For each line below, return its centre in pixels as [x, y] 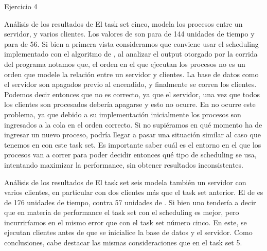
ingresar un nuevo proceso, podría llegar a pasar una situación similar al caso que [132, 135]
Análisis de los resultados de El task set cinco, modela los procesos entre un [123, 23]
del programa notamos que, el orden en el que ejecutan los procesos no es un [125, 64]
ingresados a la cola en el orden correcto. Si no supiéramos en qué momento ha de [133, 124]
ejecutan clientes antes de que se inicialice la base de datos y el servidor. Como [128, 232]
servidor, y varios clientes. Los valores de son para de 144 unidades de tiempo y [129, 34]
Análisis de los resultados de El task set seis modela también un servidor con [125, 182]
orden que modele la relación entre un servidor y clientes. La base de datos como [131, 74]
